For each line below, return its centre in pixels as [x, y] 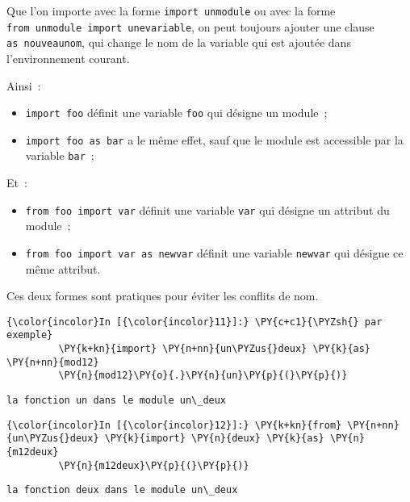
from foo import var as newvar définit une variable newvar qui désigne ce [214, 252]
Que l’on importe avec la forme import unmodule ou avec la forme [171, 10]
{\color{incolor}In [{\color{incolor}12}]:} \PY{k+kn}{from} [174, 425]
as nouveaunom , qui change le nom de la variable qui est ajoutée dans [179, 42]
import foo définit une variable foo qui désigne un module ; [176, 113]
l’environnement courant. [68, 58]
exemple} [30, 335]
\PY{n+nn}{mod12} [53, 362]
